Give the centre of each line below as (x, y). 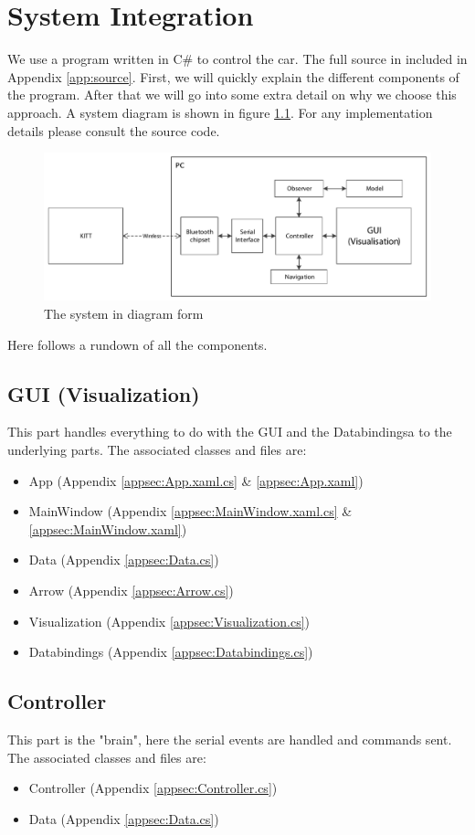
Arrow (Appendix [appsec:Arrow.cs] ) (131, 590)
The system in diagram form (124, 313)
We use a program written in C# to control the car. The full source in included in (237, 59)
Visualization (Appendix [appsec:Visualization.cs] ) (169, 621)
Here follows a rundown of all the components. (137, 344)
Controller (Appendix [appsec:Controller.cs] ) (153, 788)
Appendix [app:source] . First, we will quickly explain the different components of (233, 76)
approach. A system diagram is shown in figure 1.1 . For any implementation (220, 112)
